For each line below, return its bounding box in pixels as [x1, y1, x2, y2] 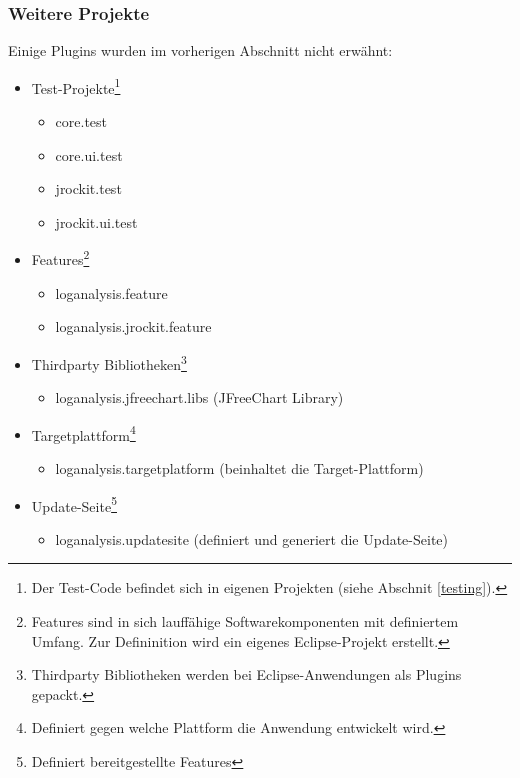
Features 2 [31, 246, 90, 270]
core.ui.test [55, 144, 123, 165]
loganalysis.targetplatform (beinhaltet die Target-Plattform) [55, 457, 424, 478]
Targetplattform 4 [31, 421, 136, 445]
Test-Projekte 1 [31, 74, 121, 98]
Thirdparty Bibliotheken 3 [31, 350, 187, 374]
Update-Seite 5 [31, 492, 117, 516]
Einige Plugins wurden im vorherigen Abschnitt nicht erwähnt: [8, 40, 393, 61]
